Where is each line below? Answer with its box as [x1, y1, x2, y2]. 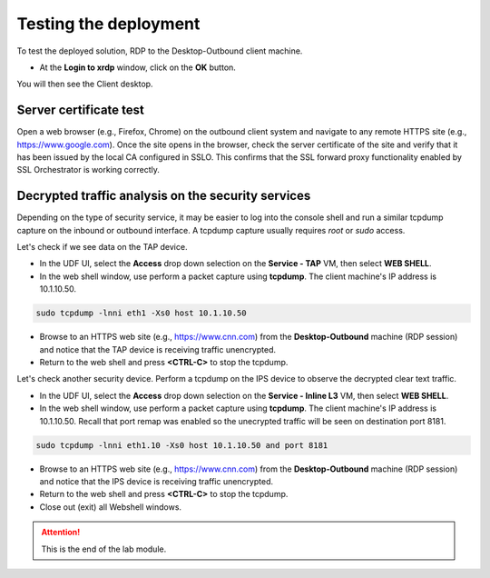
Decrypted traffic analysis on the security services [16, 188, 311, 204]
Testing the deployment [16, 14, 201, 34]
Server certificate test [16, 103, 144, 118]
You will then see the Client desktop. [16, 78, 153, 90]
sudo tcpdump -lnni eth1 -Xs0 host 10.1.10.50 [35, 308, 247, 318]
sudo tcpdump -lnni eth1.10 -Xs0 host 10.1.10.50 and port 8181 [35, 440, 328, 450]
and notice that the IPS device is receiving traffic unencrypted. [39, 475, 274, 486]
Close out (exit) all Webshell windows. [39, 501, 181, 513]
